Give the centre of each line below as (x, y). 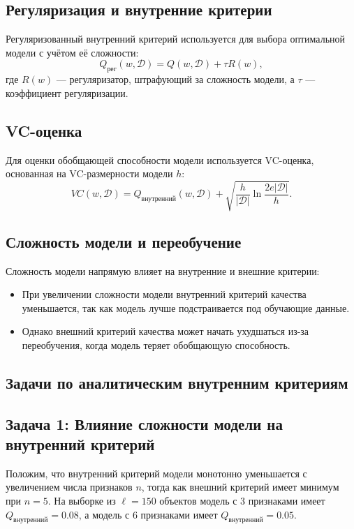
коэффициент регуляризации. (67, 92)
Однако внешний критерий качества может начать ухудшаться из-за (165, 331)
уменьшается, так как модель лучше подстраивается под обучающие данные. (186, 307)
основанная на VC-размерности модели (89, 173)
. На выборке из (82, 501)
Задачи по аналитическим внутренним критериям (177, 382)
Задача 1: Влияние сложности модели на (144, 423)
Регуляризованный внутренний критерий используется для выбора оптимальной (176, 39)
